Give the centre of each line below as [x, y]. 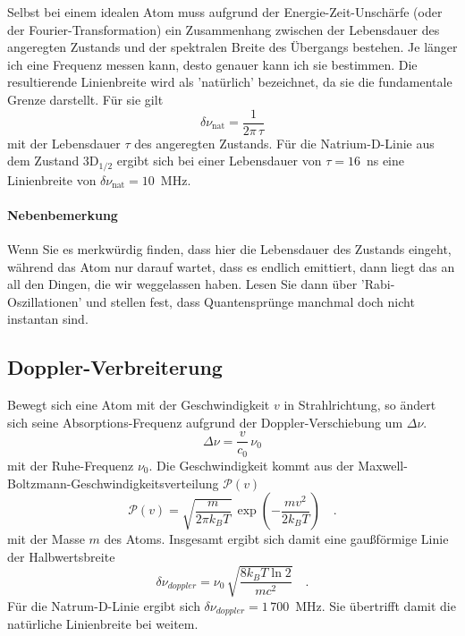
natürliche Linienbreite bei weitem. [103, 624]
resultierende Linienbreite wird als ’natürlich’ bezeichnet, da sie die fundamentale [230, 82]
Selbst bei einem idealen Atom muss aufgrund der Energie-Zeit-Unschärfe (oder [225, 12]
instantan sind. [48, 319]
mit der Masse [46, 539]
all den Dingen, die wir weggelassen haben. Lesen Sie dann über [182, 284]
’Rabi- [378, 284]
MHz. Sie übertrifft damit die [376, 605]
